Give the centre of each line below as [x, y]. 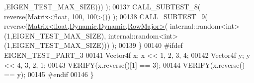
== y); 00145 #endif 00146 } [49, 74]
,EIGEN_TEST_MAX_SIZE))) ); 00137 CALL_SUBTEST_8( [102, 6]
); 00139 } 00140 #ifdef [147, 45]
